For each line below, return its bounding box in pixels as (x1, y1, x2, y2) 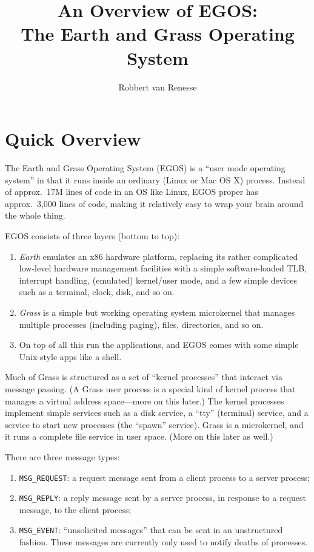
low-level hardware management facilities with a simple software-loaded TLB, (19, 262, 307, 274)
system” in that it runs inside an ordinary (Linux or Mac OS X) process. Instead (5, 173, 306, 186)
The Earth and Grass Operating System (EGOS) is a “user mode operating (5, 162, 286, 174)
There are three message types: (5, 450, 120, 463)
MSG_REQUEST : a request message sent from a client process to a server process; (19, 471, 310, 483)
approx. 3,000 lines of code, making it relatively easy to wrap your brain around (5, 197, 304, 210)
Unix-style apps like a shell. (19, 350, 122, 363)
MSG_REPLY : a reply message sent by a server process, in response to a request (19, 491, 307, 504)
